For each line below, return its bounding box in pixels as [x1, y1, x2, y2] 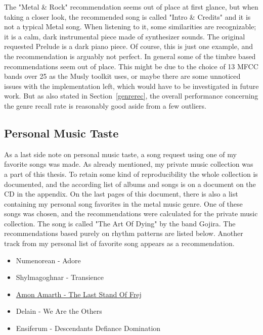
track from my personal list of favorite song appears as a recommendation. [4, 238, 235, 249]
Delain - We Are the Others [16, 306, 102, 316]
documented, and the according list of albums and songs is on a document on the [4, 178, 256, 189]
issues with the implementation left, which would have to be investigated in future [4, 80, 259, 91]
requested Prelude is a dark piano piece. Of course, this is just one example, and [4, 41, 253, 52]
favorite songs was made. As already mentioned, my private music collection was [4, 159, 253, 169]
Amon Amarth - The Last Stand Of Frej [16, 289, 142, 299]
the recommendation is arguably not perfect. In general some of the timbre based [4, 51, 256, 61]
